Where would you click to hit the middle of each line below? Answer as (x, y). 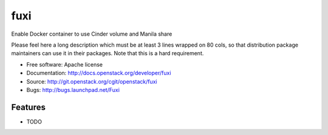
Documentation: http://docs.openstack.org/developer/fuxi (99, 73)
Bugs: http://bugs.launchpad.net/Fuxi (73, 90)
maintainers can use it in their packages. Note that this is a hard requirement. (108, 53)
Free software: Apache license (65, 64)
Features (28, 107)
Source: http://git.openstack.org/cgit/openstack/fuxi (92, 81)
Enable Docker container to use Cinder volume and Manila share (92, 34)
